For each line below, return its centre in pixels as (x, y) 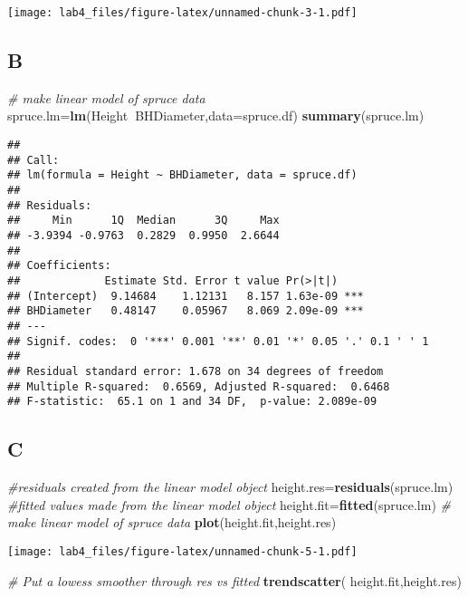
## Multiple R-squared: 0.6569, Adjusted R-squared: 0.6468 (199, 386)
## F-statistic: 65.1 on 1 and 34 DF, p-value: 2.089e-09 (192, 402)
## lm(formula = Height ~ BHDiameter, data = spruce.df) (182, 175)
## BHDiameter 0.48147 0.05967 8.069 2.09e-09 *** (186, 311)
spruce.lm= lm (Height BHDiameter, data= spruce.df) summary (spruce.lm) (216, 116)
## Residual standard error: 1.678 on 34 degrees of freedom (196, 371)
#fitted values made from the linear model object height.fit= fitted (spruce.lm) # (229, 504)
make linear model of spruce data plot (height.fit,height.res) (172, 522)
